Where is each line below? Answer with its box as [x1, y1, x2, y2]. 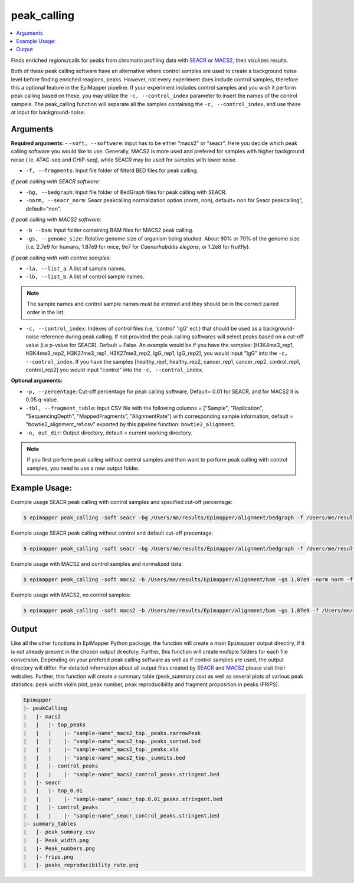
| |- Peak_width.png [23, 837, 89, 844]
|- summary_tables [23, 820, 77, 827]
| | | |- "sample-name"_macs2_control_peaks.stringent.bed [23, 771, 219, 777]
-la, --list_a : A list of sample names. [25, 265, 126, 272]
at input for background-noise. [11, 109, 86, 116]
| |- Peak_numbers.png [23, 845, 96, 852]
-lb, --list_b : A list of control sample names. [25, 273, 145, 280]
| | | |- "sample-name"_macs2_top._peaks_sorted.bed [23, 738, 201, 745]
